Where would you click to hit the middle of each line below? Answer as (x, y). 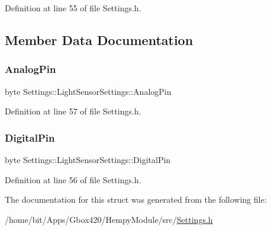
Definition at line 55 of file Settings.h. (73, 8)
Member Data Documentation (99, 39)
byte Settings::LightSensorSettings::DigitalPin (88, 159)
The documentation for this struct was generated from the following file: (136, 199)
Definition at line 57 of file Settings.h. (73, 111)
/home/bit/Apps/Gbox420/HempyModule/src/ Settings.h (109, 219)
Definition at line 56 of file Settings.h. (73, 179)
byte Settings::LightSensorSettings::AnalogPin (88, 91)
